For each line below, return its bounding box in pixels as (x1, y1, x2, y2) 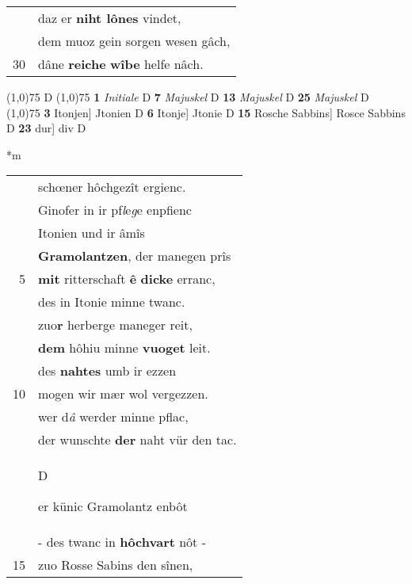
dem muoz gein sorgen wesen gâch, (38, 32, 231, 50)
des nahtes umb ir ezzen (38, 361, 177, 380)
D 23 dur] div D (6, 120, 86, 136)
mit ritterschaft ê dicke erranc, (38, 269, 216, 288)
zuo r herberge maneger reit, (38, 315, 193, 334)
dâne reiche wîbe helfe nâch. (38, 55, 204, 73)
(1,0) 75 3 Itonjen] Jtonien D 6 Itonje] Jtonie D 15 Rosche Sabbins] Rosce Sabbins (6, 104, 406, 120)
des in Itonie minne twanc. (38, 292, 185, 311)
